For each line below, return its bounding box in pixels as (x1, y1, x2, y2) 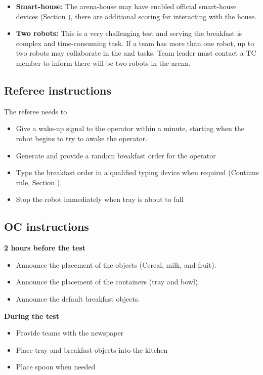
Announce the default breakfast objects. (16, 293, 140, 304)
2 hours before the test (4, 242, 86, 253)
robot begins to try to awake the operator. (16, 133, 148, 143)
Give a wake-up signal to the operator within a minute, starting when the (16, 123, 244, 134)
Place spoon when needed (16, 361, 96, 372)
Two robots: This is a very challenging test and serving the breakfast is (16, 28, 242, 38)
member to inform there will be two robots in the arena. (16, 57, 191, 68)
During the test (4, 310, 59, 321)
